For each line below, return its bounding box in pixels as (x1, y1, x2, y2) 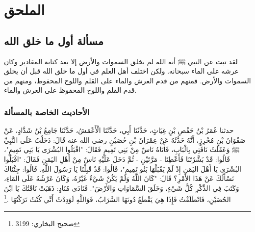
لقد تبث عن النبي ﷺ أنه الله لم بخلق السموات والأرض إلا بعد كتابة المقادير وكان (4, 56, 238, 66)
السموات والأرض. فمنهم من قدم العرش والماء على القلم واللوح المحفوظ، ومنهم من (4, 75, 251, 85)
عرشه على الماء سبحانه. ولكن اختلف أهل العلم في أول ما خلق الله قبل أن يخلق (4, 66, 239, 76)
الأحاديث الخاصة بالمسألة (4, 105, 90, 118)
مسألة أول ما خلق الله (4, 33, 103, 48)
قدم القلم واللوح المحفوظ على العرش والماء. (4, 85, 137, 95)
